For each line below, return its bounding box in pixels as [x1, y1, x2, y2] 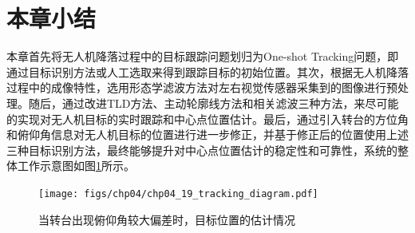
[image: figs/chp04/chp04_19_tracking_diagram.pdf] [38, 188, 318, 199]
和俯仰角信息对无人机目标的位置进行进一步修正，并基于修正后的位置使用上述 [6, 126, 409, 143]
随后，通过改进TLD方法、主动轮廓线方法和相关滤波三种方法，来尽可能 [28, 94, 399, 111]
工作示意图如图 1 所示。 [17, 157, 135, 174]
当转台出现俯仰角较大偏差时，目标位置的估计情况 [38, 211, 295, 227]
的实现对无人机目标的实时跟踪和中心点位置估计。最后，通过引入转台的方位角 [6, 110, 409, 127]
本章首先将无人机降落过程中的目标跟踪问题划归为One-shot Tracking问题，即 [6, 48, 399, 65]
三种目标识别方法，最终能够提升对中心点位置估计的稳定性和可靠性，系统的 [6, 141, 397, 158]
